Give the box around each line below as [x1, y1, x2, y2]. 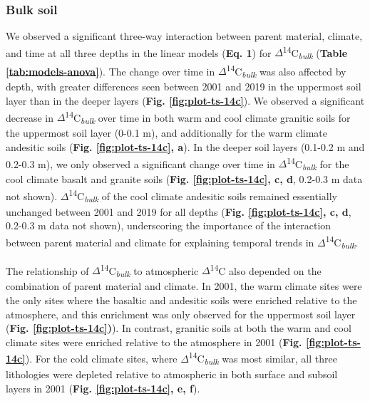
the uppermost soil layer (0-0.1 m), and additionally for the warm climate [6, 125, 328, 140]
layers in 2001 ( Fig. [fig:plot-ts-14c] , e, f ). [6, 380, 200, 395]
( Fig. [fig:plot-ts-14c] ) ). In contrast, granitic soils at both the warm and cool [6, 321, 351, 335]
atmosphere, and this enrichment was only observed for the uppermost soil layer [6, 306, 356, 321]
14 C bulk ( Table [282, 43, 348, 62]
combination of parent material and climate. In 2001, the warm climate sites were [6, 278, 362, 293]
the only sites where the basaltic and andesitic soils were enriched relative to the [6, 293, 357, 308]
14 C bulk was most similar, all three [188, 349, 337, 368]
